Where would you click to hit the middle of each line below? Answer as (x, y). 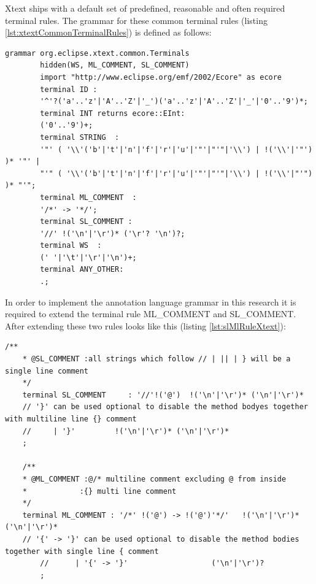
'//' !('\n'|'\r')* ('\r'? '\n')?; (113, 233)
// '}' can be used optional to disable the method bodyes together (165, 407)
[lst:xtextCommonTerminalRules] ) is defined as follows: (108, 32)
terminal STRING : (80, 137)
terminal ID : (69, 89)
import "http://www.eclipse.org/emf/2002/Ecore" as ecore (161, 77)
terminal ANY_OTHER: (82, 270)
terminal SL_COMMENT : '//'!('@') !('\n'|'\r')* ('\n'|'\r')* (163, 395)
